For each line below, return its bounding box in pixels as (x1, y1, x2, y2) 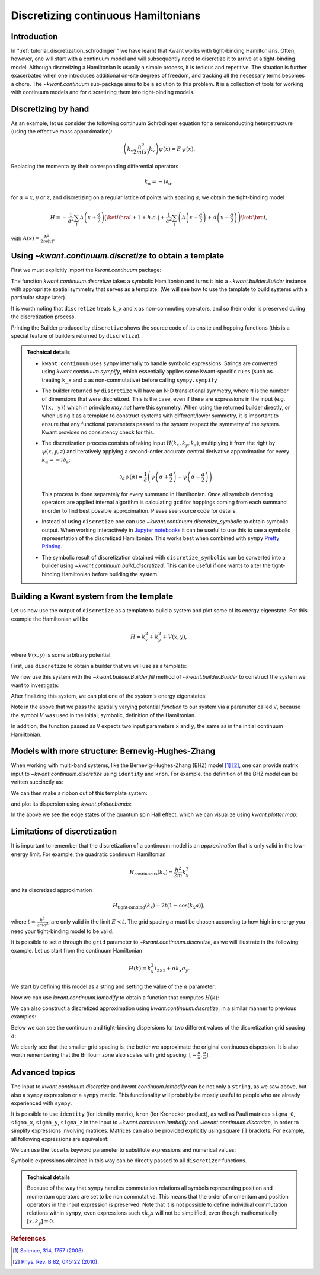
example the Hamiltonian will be (11, 615, 89, 622)
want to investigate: (11, 682, 59, 689)
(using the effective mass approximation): (11, 128, 113, 135)
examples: (11, 1013, 37, 1020)
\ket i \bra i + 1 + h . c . (106, 214, 158, 221)
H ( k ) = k (128, 965, 151, 972)
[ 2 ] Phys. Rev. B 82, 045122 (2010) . (12, 1258, 99, 1265)
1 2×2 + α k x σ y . (154, 965, 190, 973)
